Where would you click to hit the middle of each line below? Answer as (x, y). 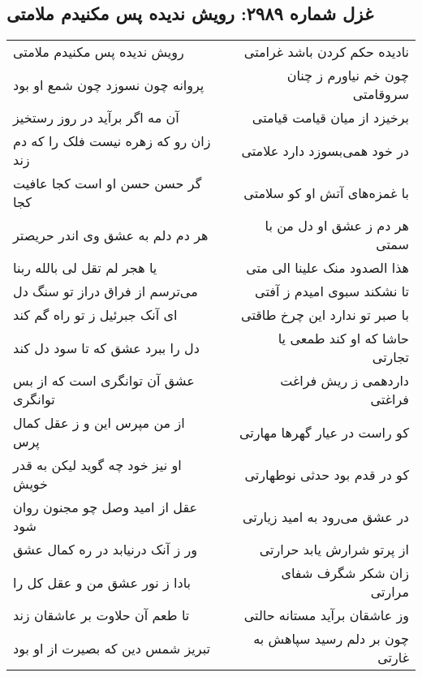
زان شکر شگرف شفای (345, 573)
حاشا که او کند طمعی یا (343, 338)
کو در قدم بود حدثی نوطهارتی (327, 474)
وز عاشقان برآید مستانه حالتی (326, 615)
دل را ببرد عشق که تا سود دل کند (106, 347)
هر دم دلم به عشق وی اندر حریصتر (111, 235)
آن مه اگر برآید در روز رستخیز (96, 118)
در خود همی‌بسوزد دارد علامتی (325, 150)
